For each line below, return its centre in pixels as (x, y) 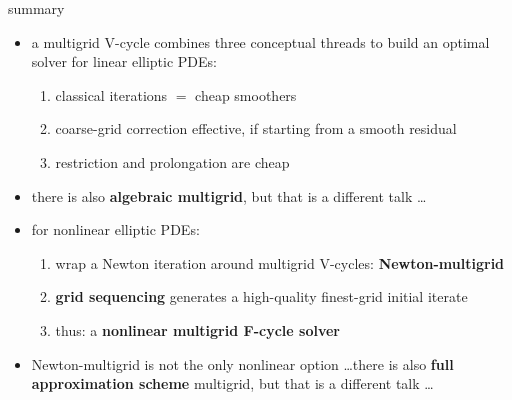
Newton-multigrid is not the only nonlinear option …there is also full (242, 363)
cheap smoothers (246, 94)
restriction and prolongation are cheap (172, 161)
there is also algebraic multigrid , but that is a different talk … (229, 195)
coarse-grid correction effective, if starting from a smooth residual (256, 128)
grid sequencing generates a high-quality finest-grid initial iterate (261, 296)
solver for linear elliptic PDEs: (124, 61)
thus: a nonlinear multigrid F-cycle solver (197, 329)
